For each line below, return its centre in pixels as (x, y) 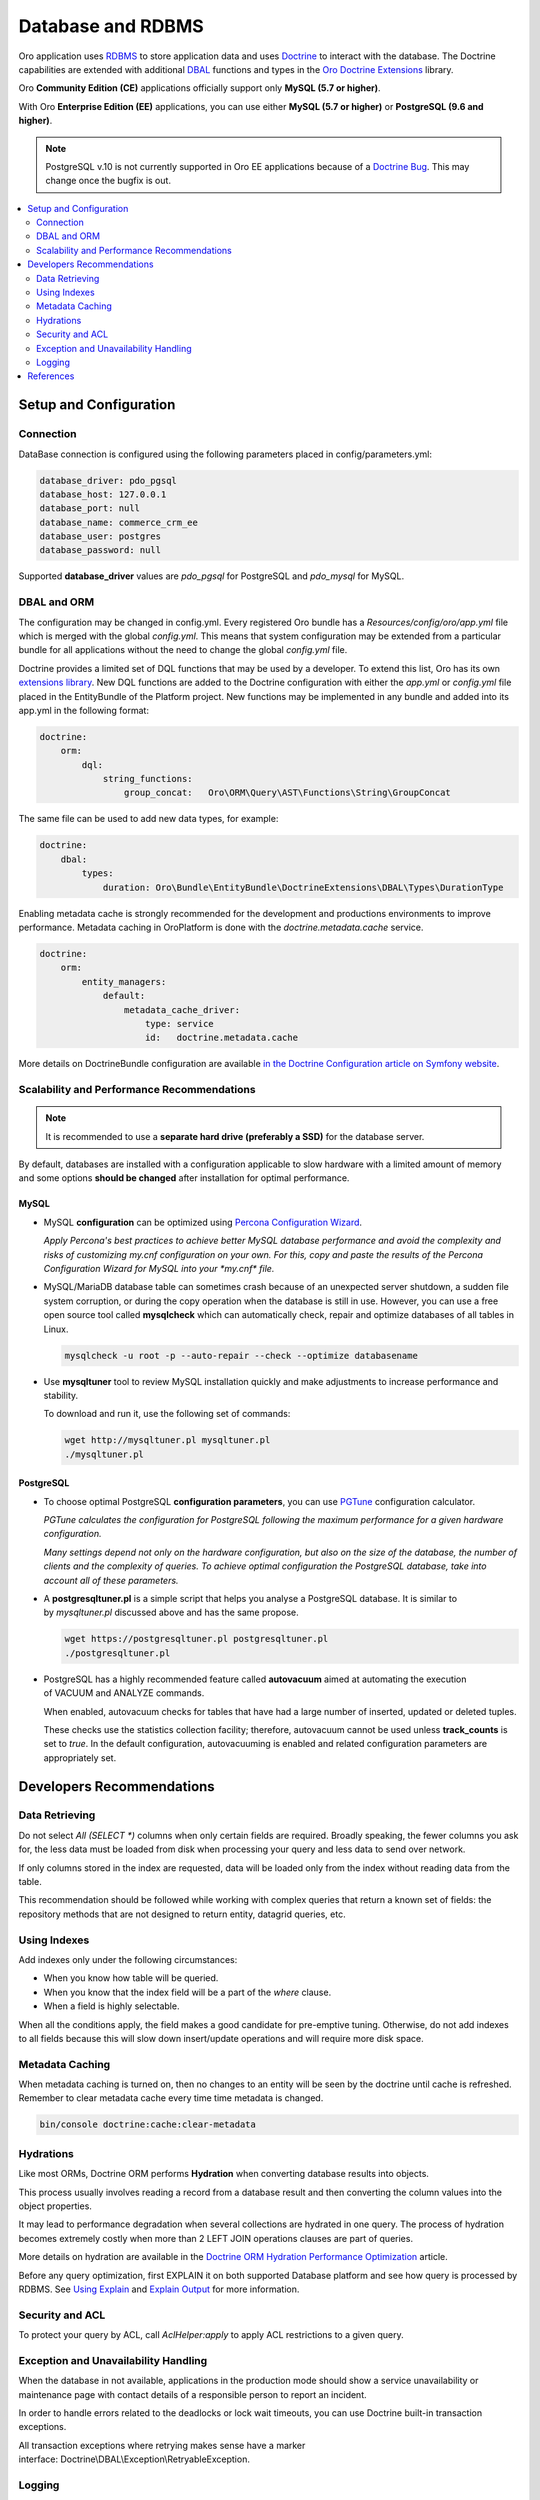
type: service (179, 1023)
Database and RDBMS (111, 26)
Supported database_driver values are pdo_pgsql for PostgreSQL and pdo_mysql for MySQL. (211, 576)
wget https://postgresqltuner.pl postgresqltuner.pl (196, 1639)
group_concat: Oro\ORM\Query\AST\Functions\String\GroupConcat (287, 793)
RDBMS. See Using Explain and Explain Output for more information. (159, 2289)
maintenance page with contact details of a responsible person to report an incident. (192, 2394)
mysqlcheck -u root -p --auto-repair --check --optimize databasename (241, 1355)
